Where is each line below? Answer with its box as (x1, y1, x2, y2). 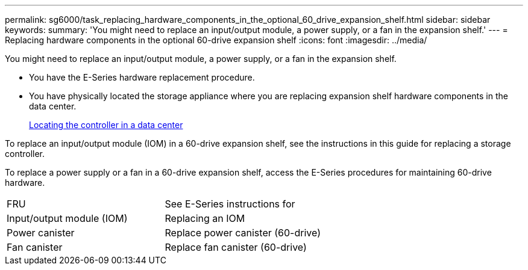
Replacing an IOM (165, 212, 245, 224)
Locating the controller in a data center (29, 120, 183, 130)
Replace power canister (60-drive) (165, 227, 321, 239)
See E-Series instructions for (165, 198, 295, 210)
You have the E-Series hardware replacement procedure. (29, 72, 255, 82)
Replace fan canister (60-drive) (165, 241, 307, 253)
